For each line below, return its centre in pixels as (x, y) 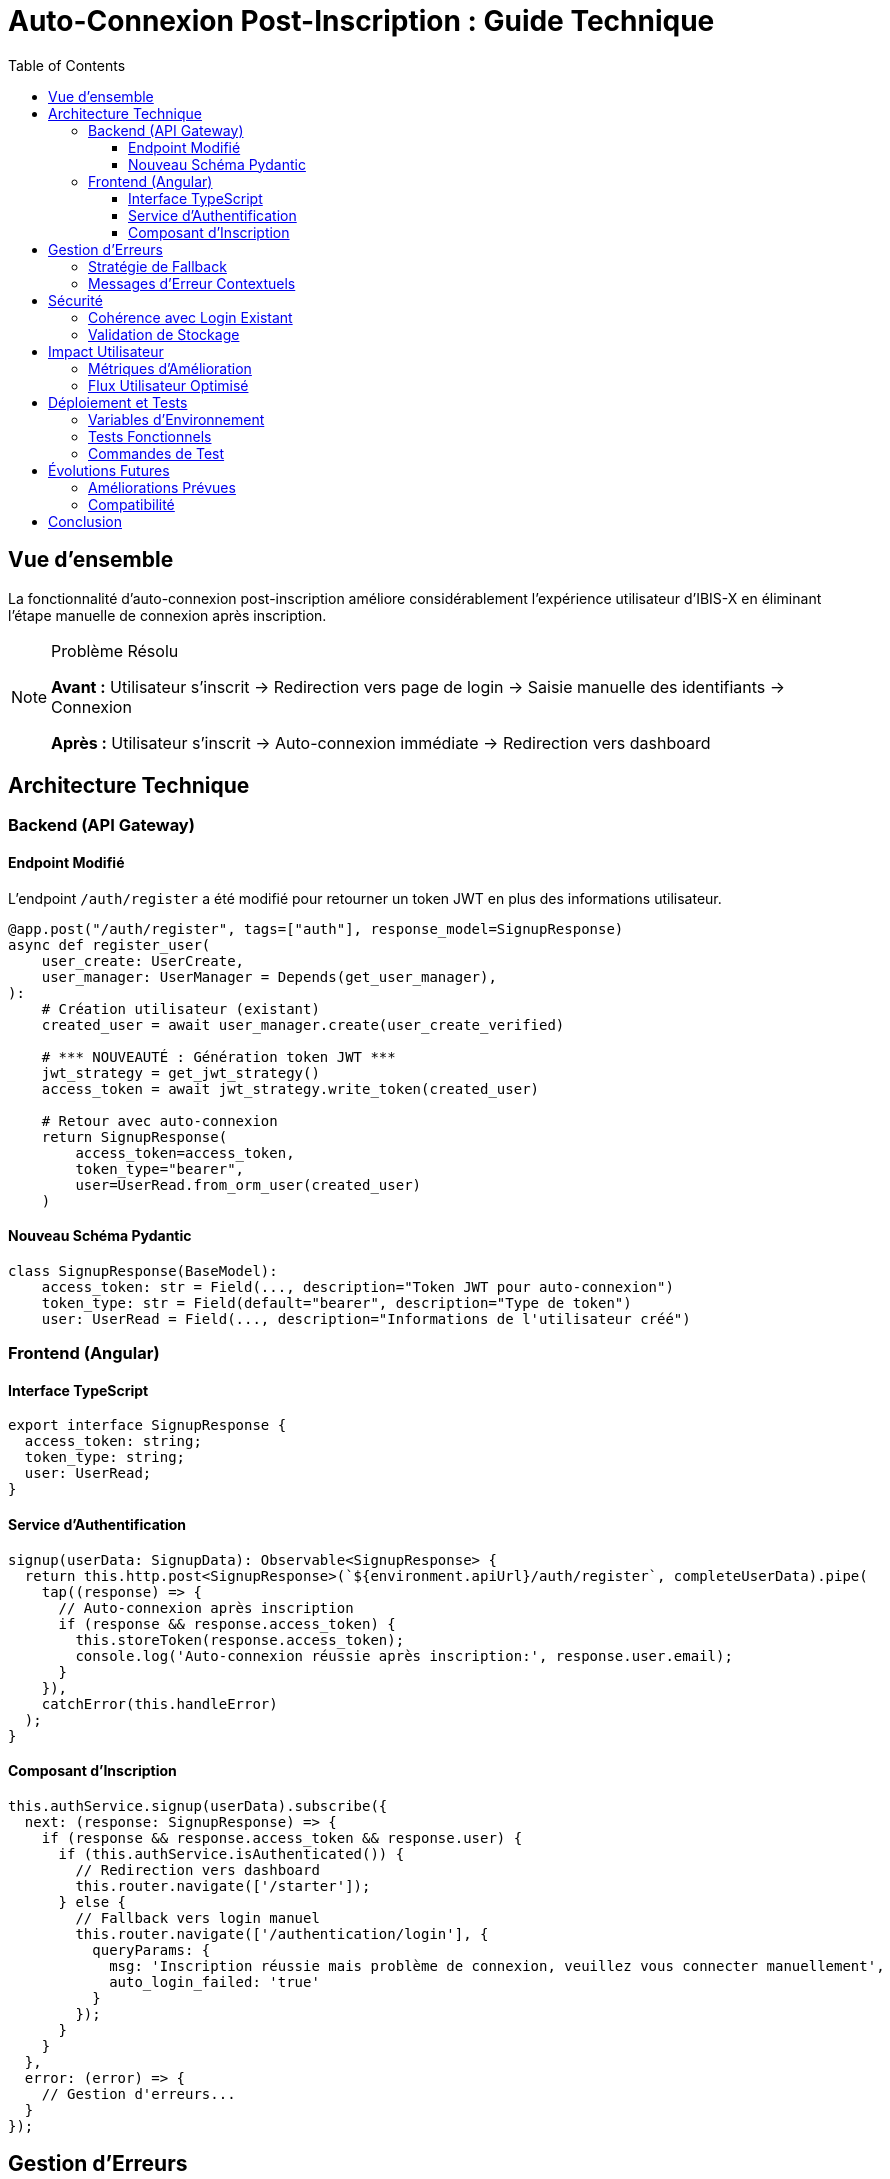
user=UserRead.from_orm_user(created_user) (248, 1184)
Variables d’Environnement (176, 419)
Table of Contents (67, 65)
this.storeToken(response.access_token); (240, 1639)
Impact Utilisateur (106, 351)
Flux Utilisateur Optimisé (168, 385)
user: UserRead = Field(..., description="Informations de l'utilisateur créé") (366, 1318)
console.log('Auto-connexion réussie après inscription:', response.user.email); (404, 1655)
